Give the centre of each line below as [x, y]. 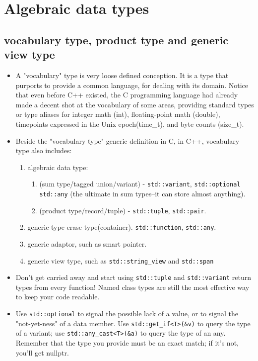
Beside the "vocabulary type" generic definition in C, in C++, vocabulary [128, 140]
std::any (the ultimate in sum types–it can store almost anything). [142, 193]
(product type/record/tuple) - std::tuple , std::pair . [123, 210]
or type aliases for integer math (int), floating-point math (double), [118, 114]
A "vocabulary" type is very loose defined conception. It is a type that [122, 75]
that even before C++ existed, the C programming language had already [127, 95]
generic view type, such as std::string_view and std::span [121, 260]
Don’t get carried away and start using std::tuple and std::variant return [133, 277]
